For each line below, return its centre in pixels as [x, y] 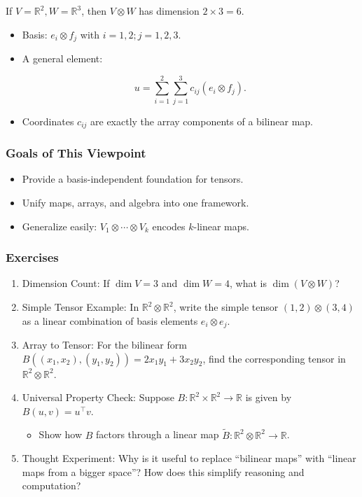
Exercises [32, 257]
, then [94, 10]
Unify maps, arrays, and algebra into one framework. [135, 203]
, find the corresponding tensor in [274, 358]
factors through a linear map [158, 434]
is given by [269, 397]
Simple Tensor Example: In [81, 307]
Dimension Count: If [66, 283]
